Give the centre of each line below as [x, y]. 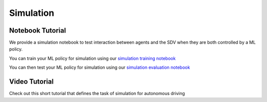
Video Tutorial [31, 82]
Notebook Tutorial [38, 30]
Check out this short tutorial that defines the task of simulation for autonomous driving [97, 94]
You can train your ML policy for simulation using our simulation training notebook [92, 58]
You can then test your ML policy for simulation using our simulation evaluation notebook [100, 67]
